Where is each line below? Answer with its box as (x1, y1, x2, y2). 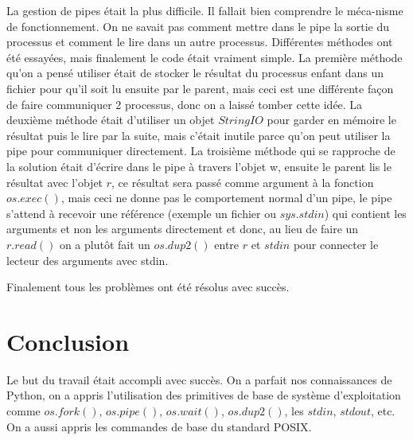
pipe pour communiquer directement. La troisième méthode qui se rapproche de (6, 142, 395, 159)
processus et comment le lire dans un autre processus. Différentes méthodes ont (6, 33, 393, 50)
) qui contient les (324, 204, 407, 221)
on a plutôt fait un (59, 236, 150, 252)
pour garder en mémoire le (267, 111, 396, 128)
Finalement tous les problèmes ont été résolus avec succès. (6, 278, 290, 295)
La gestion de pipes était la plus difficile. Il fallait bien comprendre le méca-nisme (6, 2, 403, 18)
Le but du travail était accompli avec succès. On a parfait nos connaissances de (6, 371, 392, 387)
